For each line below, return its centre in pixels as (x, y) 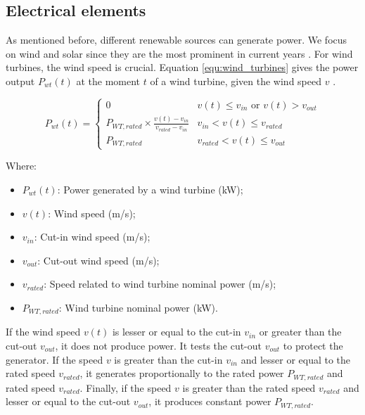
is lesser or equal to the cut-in (177, 332)
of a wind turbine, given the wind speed (236, 81)
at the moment (108, 81)
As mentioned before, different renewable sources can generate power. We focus (177, 40)
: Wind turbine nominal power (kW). (138, 307)
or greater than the (300, 332)
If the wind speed (43, 332)
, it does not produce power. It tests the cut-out (159, 346)
